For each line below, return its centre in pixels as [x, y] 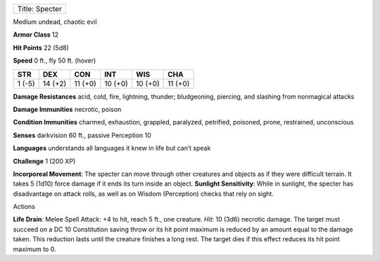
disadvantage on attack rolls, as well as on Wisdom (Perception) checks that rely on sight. [144, 193]
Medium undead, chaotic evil [55, 22]
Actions [24, 207]
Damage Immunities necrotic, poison [67, 109]
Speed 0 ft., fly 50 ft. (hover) [55, 61]
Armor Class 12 [36, 34]
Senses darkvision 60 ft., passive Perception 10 [82, 135]
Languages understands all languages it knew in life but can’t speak [112, 148]
